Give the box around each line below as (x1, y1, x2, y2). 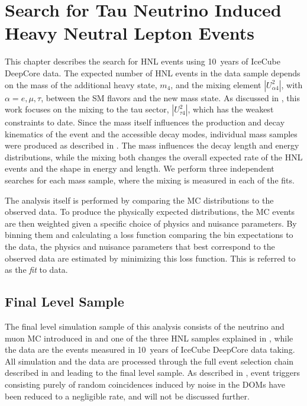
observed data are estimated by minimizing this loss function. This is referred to (5, 252, 296, 264)
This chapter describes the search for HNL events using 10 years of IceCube (5, 55, 280, 67)
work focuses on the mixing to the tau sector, (5, 103, 169, 115)
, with (281, 78, 303, 91)
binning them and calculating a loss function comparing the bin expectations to (5, 228, 293, 241)
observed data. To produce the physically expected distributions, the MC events (5, 205, 295, 218)
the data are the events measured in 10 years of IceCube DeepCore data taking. (5, 343, 295, 356)
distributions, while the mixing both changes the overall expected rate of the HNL (5, 150, 303, 163)
